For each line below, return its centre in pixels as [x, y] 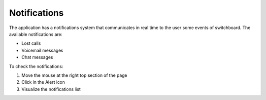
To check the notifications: [36, 66]
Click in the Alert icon [43, 82]
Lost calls [31, 43]
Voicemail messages [42, 50]
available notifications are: [36, 34]
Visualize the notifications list [51, 89]
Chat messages [37, 57]
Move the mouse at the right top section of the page [74, 75]
